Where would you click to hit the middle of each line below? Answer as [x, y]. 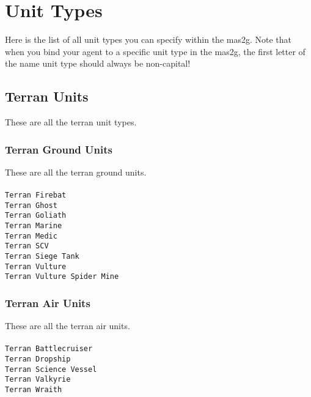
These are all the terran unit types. [71, 122]
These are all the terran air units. [68, 326]
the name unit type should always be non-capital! [98, 63]
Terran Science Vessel [51, 369]
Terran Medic [31, 236]
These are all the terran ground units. [76, 172]
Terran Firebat [36, 195]
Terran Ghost [31, 205]
